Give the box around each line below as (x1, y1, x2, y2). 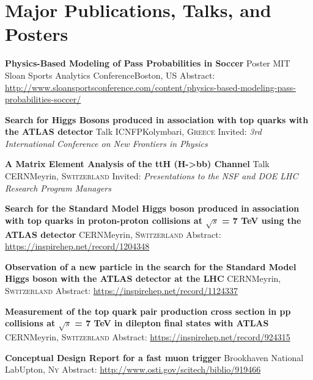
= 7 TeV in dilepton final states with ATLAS (75, 317, 269, 329)
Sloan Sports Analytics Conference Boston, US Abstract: (5, 68, 215, 81)
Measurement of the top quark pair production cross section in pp (5, 304, 291, 317)
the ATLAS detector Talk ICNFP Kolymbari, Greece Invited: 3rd (5, 125, 262, 138)
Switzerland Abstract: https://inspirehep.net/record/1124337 (5, 284, 238, 296)
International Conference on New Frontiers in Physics (5, 137, 208, 149)
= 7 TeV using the (221, 213, 301, 226)
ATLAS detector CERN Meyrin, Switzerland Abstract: (5, 228, 221, 240)
